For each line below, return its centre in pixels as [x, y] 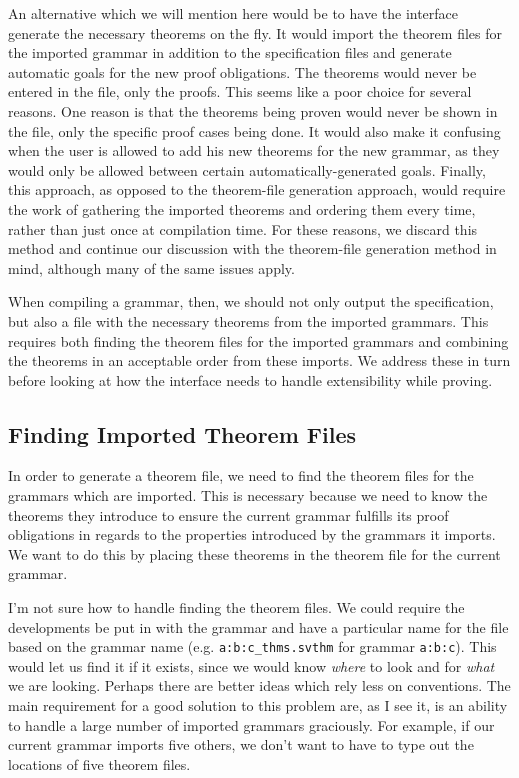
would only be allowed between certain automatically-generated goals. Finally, [247, 169]
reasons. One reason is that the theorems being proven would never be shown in [253, 110]
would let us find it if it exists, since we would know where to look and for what [251, 665]
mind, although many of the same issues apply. [151, 267]
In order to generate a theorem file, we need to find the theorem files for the [241, 475]
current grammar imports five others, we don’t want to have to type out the [241, 744]
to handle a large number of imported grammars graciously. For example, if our [251, 724]
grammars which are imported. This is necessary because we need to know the [248, 495]
